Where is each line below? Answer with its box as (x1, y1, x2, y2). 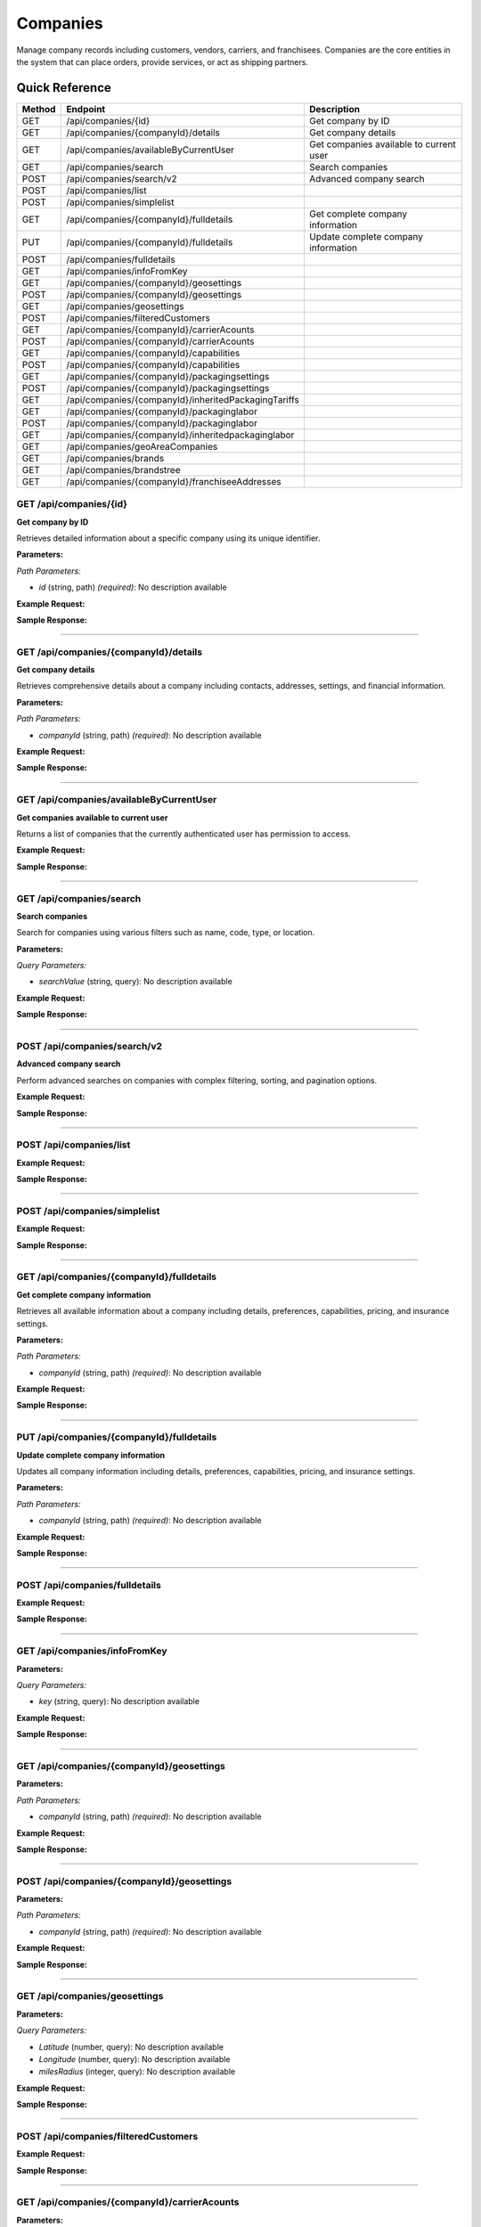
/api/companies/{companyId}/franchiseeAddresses (66, 475, 281, 487)
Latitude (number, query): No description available (38, 2041, 224, 2052)
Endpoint (66, 102, 106, 115)
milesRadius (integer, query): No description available (38, 2067, 236, 2077)
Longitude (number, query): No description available (38, 2053, 231, 2064)
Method (21, 102, 56, 115)
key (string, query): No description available (38, 1696, 200, 1707)
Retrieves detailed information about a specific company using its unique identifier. (16, 533, 321, 543)
